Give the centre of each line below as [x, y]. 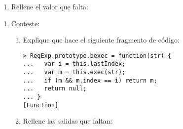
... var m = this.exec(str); [74, 72]
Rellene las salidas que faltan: [68, 121]
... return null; [55, 89]
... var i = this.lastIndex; [74, 64]
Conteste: [25, 23]
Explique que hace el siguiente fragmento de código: [101, 40]
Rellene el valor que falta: [50, 6]
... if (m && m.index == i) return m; [90, 80]
